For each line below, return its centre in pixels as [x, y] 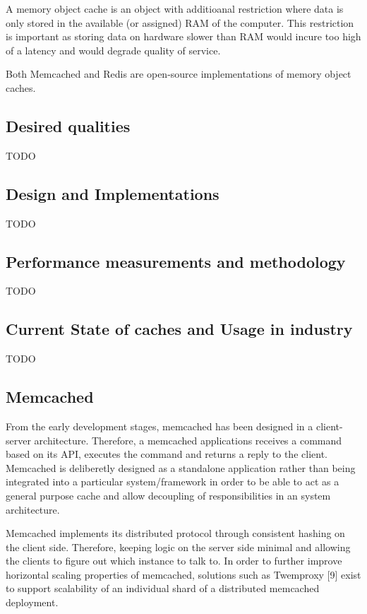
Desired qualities [68, 125]
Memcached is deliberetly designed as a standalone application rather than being [181, 467]
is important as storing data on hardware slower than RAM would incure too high [183, 36]
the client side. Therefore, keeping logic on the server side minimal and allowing [178, 547]
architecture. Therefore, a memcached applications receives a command [188, 440]
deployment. [32, 602]
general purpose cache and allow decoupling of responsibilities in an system [168, 495]
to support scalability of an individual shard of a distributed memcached [163, 588]
